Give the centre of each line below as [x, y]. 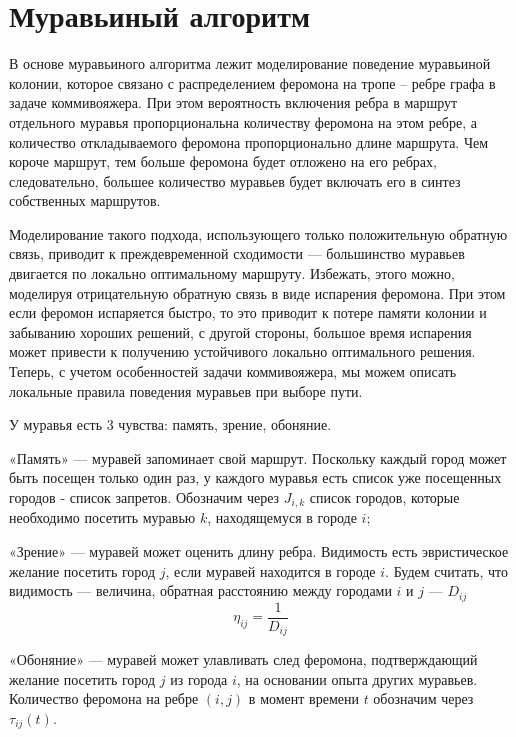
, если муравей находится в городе [270, 570]
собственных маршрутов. [85, 200]
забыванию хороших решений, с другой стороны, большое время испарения [240, 331]
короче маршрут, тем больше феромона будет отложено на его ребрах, [223, 161]
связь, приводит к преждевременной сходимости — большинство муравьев [237, 253]
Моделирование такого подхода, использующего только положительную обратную [258, 233]
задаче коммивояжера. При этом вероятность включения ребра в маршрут [233, 102]
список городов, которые [384, 497]
